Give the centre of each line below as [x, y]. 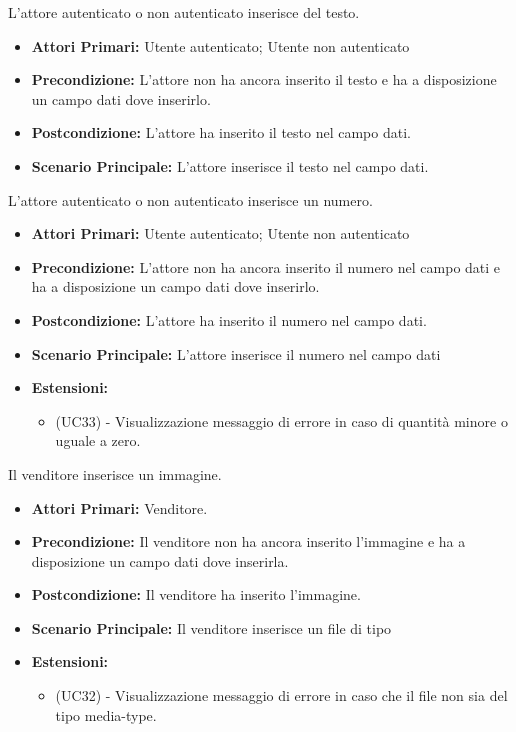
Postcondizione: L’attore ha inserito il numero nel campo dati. [229, 319]
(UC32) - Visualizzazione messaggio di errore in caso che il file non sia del [281, 695]
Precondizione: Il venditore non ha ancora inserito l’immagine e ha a [248, 541]
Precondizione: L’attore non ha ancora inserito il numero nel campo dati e [266, 266]
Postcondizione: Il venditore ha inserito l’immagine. [196, 594]
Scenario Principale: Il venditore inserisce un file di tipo [211, 627]
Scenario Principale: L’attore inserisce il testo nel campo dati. [230, 165]
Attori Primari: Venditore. [119, 507]
